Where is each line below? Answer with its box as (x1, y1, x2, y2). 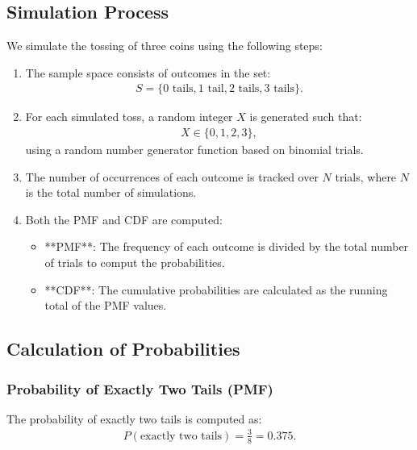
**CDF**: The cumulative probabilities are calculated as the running (44, 281, 388, 298)
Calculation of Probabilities (6, 336, 240, 361)
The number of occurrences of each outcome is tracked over (25, 168, 319, 185)
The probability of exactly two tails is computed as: (6, 410, 262, 427)
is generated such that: (249, 108, 362, 125)
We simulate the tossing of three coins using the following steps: (6, 37, 323, 54)
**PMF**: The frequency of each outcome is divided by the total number (44, 238, 409, 255)
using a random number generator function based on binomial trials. (25, 141, 364, 158)
